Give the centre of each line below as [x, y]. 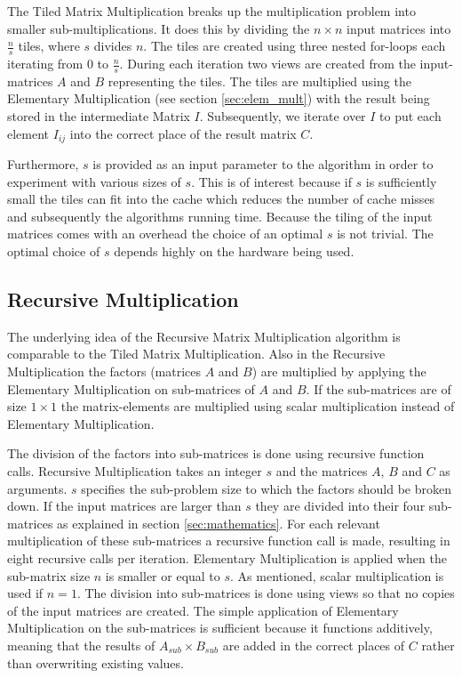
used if [25, 593]
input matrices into [399, 28]
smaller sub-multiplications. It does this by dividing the [159, 28]
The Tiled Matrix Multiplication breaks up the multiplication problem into [211, 11]
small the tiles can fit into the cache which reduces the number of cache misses [221, 199]
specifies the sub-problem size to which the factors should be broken [266, 488]
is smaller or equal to [163, 575]
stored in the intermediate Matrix [99, 116]
